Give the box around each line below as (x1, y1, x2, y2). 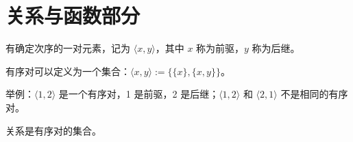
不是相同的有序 (280, 87, 348, 101)
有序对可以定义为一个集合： (5, 63, 130, 78)
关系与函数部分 (5, 1, 141, 29)
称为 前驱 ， (196, 41, 245, 55)
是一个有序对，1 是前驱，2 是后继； (58, 87, 219, 101)
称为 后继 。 (252, 41, 300, 55)
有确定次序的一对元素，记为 (5, 41, 130, 55)
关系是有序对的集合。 (5, 123, 101, 137)
